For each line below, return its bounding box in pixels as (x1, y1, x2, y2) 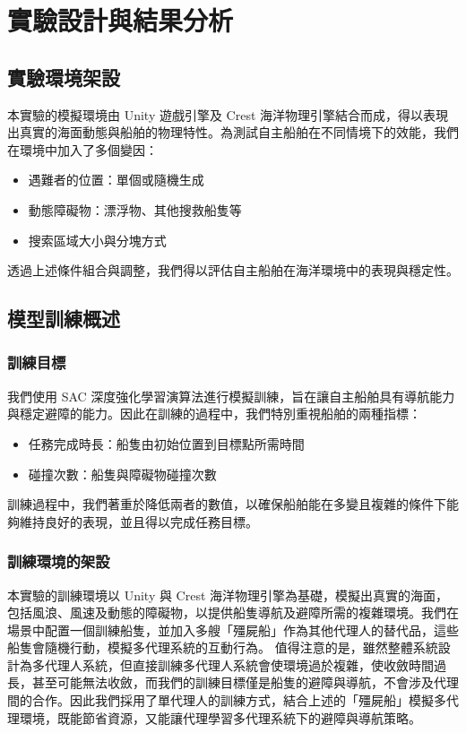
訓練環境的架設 (7, 550, 110, 573)
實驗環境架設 (7, 63, 120, 91)
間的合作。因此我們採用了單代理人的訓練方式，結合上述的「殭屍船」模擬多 (7, 691, 446, 710)
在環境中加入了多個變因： (7, 140, 158, 159)
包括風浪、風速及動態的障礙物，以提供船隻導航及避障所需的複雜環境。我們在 (7, 603, 459, 622)
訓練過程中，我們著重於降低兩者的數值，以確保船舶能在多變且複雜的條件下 (7, 495, 446, 513)
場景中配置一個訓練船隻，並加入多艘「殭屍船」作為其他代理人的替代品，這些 (7, 620, 459, 639)
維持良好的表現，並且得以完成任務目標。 (19, 512, 258, 530)
